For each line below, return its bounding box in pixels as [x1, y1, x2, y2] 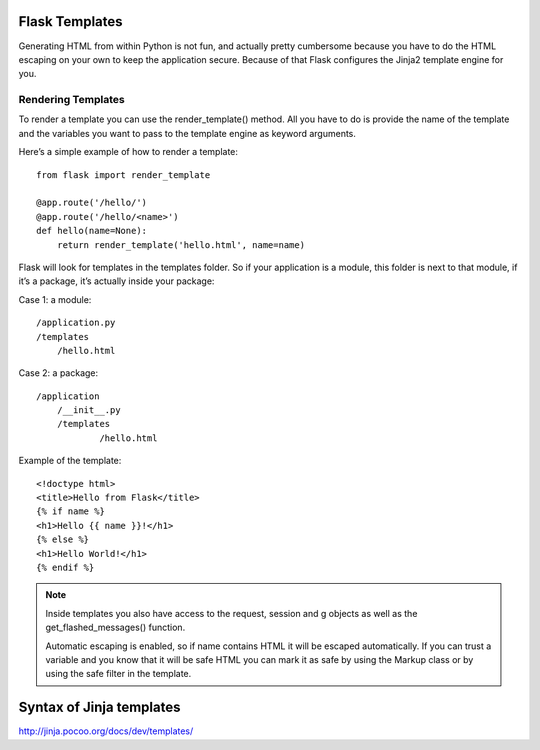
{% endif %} [36, 561, 95, 573]
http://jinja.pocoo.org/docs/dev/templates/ [18, 725, 194, 737]
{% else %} [36, 534, 90, 545]
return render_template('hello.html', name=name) [56, 239, 305, 250]
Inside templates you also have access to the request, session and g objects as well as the [45, 607, 418, 619]
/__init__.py [56, 405, 121, 416]
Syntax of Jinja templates [18, 699, 181, 716]
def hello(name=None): [36, 225, 148, 237]
